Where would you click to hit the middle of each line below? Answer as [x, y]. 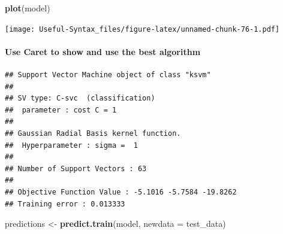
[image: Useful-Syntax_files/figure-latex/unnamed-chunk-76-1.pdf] [142, 29]
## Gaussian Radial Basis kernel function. [93, 134]
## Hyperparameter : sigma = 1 [71, 145]
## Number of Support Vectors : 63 [76, 168]
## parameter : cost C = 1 [61, 110]
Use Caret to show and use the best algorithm [103, 51]
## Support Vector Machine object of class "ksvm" [108, 75]
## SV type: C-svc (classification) [80, 98]
